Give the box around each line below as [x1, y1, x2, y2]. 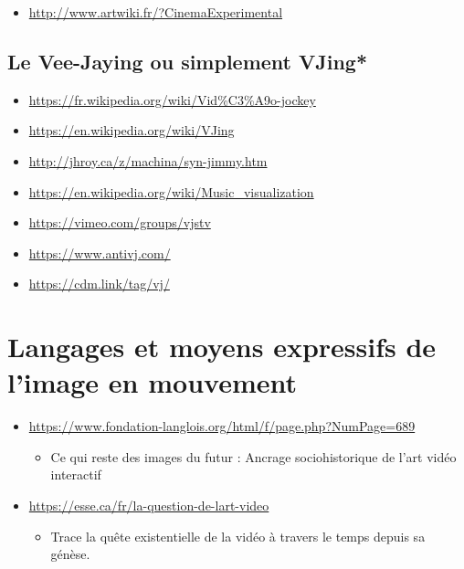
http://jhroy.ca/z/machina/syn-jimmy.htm [28, 151, 268, 170]
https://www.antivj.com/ [28, 243, 171, 262]
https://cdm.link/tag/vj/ [28, 274, 170, 293]
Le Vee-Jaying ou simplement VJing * [7, 47, 368, 75]
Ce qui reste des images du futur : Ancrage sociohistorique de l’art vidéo [50, 447, 457, 466]
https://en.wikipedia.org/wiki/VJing [28, 121, 235, 140]
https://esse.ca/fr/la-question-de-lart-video [28, 496, 269, 515]
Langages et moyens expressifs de [7, 328, 437, 365]
